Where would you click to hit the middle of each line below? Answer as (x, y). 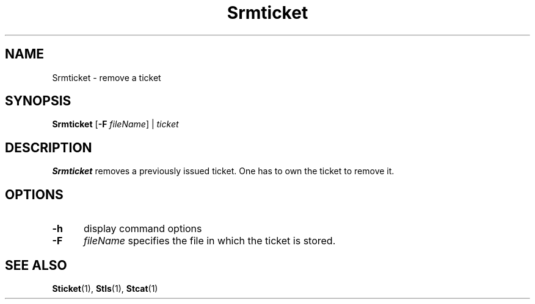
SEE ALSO (36, 265)
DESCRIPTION (49, 147)
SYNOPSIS (38, 101)
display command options (143, 229)
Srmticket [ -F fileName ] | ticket (115, 124)
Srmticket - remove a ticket (107, 77)
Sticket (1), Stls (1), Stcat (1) (105, 288)
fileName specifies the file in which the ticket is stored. (209, 241)
